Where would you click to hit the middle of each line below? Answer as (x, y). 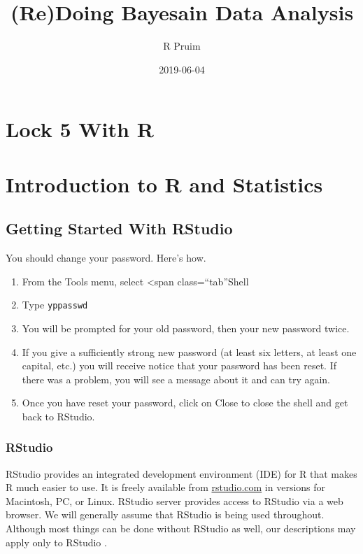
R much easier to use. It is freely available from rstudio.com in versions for (166, 487)
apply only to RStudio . (56, 542)
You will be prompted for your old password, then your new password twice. (186, 328)
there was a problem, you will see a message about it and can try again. (176, 379)
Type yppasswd (55, 305)
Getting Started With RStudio (119, 228)
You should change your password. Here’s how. (106, 258)
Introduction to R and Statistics (164, 184)
